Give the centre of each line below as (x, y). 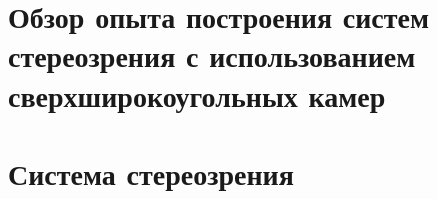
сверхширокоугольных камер (197, 94)
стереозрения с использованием (212, 55)
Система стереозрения (151, 172)
